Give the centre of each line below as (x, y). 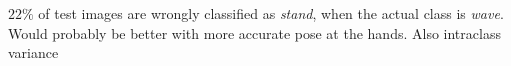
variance (33, 52)
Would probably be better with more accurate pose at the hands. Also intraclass (254, 32)
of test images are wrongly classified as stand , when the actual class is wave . (271, 13)
